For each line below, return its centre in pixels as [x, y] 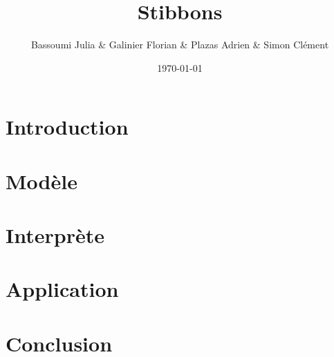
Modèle [41, 181]
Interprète [55, 235]
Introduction [67, 127]
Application [62, 289]
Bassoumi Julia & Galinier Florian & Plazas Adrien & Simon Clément [180, 45]
